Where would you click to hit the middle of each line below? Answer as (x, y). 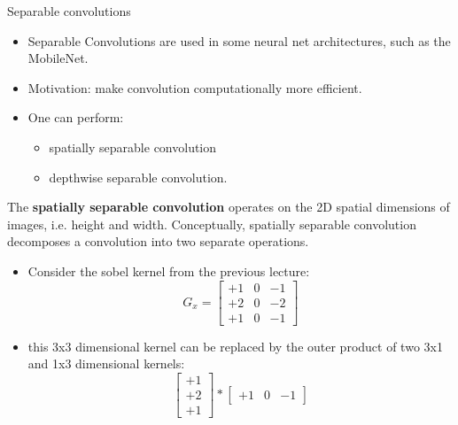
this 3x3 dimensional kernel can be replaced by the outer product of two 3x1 (235, 346)
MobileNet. (58, 58)
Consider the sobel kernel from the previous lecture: (169, 270)
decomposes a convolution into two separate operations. (158, 241)
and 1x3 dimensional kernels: (106, 363)
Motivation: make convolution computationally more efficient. (195, 87)
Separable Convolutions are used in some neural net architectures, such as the (239, 40)
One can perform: (76, 117)
